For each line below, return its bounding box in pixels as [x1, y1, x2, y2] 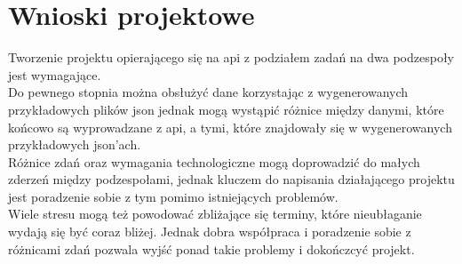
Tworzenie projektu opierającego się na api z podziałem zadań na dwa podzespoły [8, 48, 455, 67]
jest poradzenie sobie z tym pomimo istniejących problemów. [8, 187, 339, 205]
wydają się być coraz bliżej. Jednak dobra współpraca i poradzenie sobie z [8, 222, 411, 241]
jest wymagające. [8, 65, 101, 84]
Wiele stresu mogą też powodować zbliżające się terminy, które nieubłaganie [8, 204, 422, 223]
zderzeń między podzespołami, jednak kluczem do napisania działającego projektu [8, 170, 455, 188]
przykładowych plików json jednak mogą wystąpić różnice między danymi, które [8, 100, 444, 118]
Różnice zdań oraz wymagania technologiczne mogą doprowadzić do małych [8, 152, 420, 171]
